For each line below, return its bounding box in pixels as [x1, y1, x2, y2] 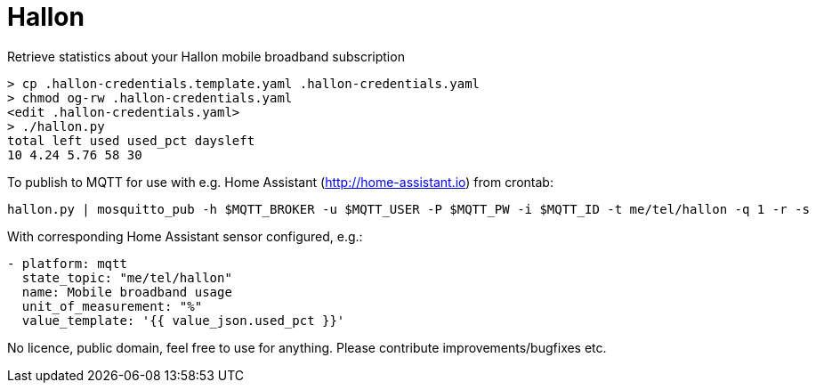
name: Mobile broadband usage [21, 284, 232, 299]
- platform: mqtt [7, 256, 127, 271]
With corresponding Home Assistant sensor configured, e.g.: [7, 228, 363, 244]
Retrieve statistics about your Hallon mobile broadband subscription [7, 48, 405, 64]
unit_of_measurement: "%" [21, 298, 203, 313]
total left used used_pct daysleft [7, 133, 255, 148]
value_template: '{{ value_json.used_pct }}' [21, 313, 345, 328]
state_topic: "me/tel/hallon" [21, 270, 232, 285]
